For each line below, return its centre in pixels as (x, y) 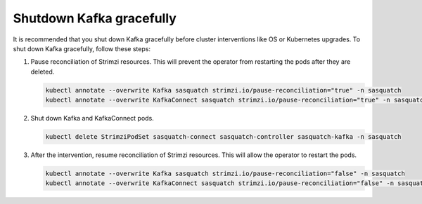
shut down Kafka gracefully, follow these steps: (82, 48)
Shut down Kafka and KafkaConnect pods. (92, 118)
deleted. (43, 72)
